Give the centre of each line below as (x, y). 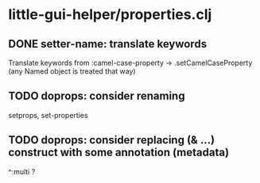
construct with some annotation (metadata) (118, 152)
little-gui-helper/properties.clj (110, 15)
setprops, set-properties (49, 115)
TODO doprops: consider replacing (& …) (112, 140)
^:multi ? (22, 171)
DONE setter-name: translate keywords (108, 44)
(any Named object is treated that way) (72, 71)
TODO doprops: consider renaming (97, 96)
